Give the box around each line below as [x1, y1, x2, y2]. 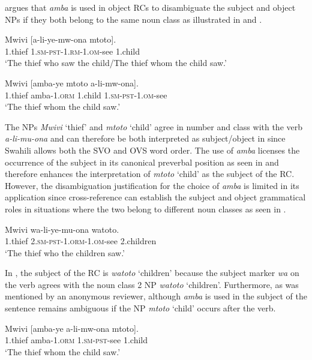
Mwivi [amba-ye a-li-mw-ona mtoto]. [5, 322, 139, 334]
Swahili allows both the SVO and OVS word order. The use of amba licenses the [5, 143, 300, 156]
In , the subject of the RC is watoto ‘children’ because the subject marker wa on [5, 266, 299, 279]
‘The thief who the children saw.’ [5, 246, 125, 259]
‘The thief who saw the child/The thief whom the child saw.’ [5, 56, 227, 69]
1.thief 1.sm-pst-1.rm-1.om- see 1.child [5, 44, 140, 57]
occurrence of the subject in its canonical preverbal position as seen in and [5, 155, 279, 168]
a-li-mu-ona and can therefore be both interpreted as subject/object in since [5, 132, 286, 145]
